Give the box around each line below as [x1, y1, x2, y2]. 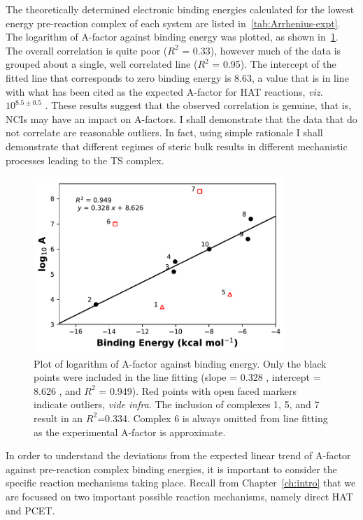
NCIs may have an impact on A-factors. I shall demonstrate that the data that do [6, 111, 357, 126]
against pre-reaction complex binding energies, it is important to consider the [6, 461, 337, 476]
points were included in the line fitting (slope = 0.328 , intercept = [34, 370, 321, 384]
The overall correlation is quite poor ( [6, 43, 168, 57]
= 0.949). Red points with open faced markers [99, 383, 297, 398]
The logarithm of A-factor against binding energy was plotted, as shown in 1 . [6, 29, 339, 44]
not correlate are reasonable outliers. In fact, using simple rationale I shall [6, 125, 323, 140]
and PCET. [6, 503, 55, 517]
